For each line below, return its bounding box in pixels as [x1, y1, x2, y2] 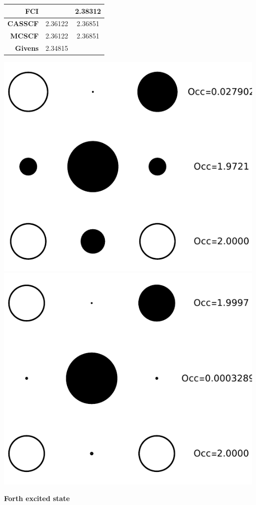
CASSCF [7, 18, 39, 29]
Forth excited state [4, 493, 70, 503]
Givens [15, 43, 39, 53]
